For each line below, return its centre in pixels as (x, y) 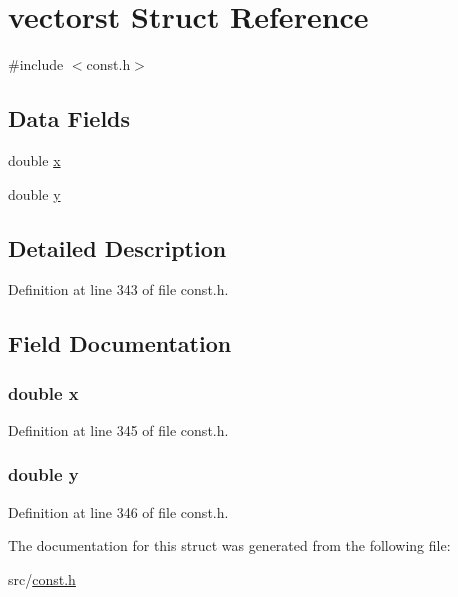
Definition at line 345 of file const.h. (118, 429)
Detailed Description (117, 247)
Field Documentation (120, 343)
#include (36, 64)
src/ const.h (42, 578)
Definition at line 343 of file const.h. (118, 289)
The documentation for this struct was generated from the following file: (229, 545)
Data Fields (69, 118)
